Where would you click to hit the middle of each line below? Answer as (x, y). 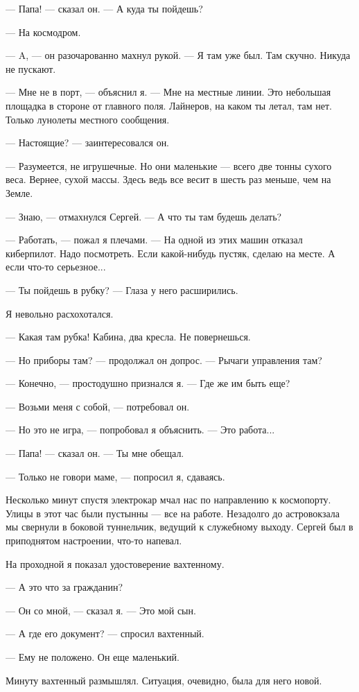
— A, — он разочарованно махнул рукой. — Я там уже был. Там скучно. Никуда (178, 55)
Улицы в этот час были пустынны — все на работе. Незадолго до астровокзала (173, 513)
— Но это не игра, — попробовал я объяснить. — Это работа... (140, 430)
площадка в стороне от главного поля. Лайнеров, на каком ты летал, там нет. (169, 105)
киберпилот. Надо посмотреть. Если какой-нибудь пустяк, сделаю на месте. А (170, 253)
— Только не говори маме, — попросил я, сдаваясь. (115, 476)
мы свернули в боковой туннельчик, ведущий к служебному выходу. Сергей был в (179, 527)
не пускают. (31, 68)
